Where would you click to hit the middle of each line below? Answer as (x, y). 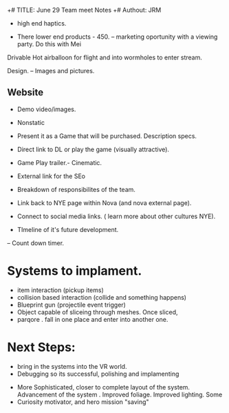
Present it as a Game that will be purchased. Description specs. (107, 136)
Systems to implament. (75, 271)
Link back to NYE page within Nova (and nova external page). (104, 202)
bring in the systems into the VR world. (72, 366)
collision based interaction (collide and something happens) (102, 297)
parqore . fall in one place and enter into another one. (92, 319)
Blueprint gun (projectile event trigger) (71, 305)
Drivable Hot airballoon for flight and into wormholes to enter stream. (105, 57)
